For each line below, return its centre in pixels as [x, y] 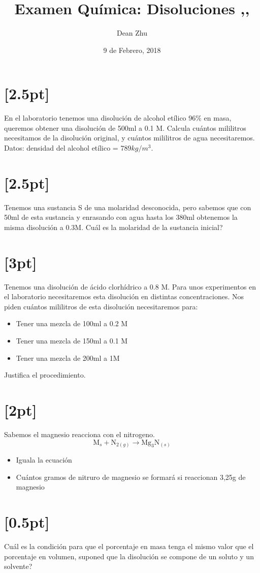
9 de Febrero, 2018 [132, 50]
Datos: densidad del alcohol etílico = [61, 148]
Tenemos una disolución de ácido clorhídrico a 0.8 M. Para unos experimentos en [130, 286]
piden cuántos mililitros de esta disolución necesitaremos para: [101, 306]
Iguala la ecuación [44, 460]
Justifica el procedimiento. [45, 375]
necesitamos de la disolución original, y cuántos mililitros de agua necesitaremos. [129, 138]
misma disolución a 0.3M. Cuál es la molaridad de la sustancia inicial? [113, 227]
